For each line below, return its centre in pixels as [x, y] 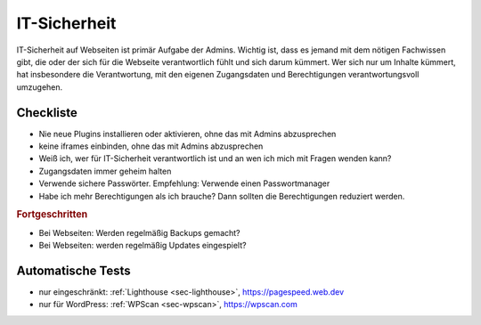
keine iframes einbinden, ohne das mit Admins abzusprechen [151, 146]
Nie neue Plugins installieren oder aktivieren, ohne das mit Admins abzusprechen [188, 134]
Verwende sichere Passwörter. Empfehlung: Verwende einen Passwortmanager [184, 183]
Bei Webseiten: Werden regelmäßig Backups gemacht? [139, 232]
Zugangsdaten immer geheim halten [105, 171]
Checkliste [47, 113]
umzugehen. [40, 87]
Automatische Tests [73, 270]
